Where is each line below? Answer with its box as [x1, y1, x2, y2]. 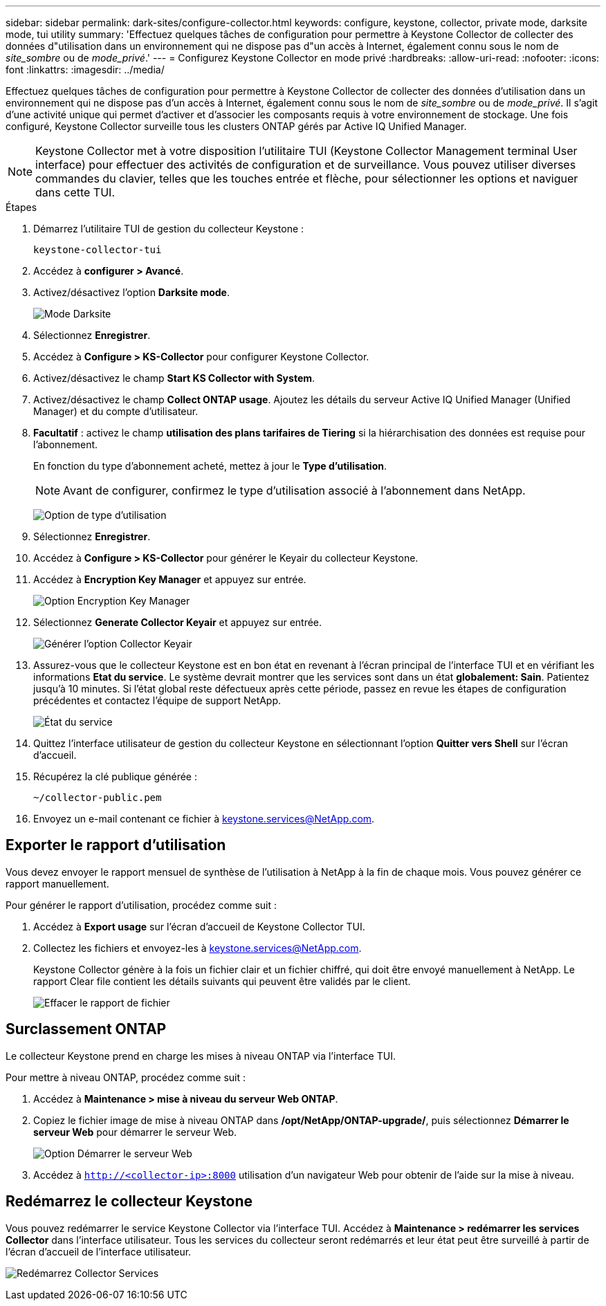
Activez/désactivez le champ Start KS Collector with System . [33, 372, 315, 384]
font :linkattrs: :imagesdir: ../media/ [6, 64, 165, 75]
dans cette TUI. [35, 185, 115, 199]
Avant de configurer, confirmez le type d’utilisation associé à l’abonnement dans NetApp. [63, 484, 526, 497]
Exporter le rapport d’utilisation [6, 836, 226, 854]
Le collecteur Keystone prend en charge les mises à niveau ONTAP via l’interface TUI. [6, 1049, 396, 1062]
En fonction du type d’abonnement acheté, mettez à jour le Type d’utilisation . [33, 460, 387, 472]
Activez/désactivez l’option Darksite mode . [33, 286, 230, 298]
